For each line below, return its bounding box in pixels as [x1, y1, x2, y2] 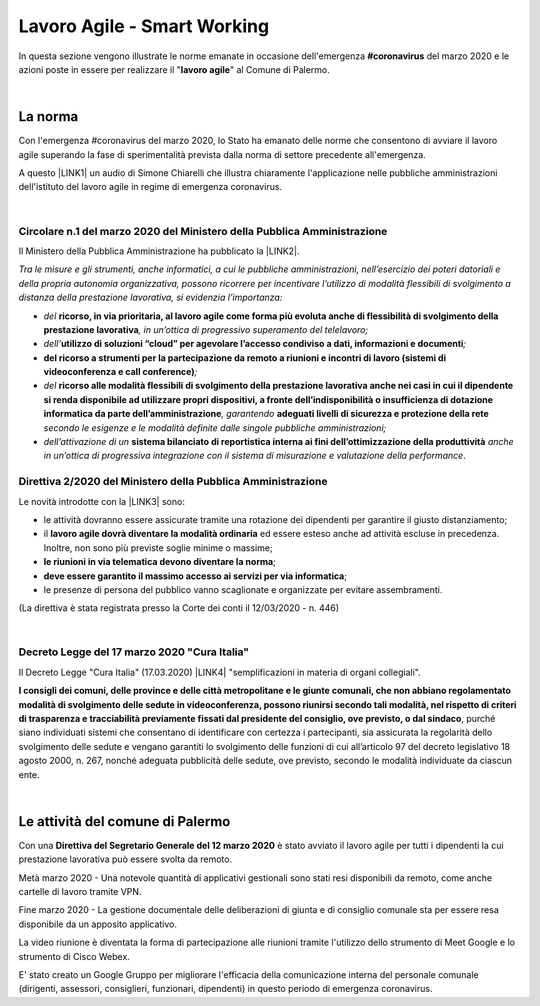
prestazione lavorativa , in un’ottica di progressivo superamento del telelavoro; [43, 323, 369, 335]
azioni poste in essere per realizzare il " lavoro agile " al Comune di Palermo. [18, 63, 330, 75]
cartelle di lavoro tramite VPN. [18, 886, 142, 898]
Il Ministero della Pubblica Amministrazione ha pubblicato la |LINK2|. [18, 245, 300, 257]
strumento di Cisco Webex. [18, 950, 130, 962]
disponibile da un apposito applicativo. [18, 918, 178, 930]
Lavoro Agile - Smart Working [18, 15, 270, 37]
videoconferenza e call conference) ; [43, 366, 198, 378]
